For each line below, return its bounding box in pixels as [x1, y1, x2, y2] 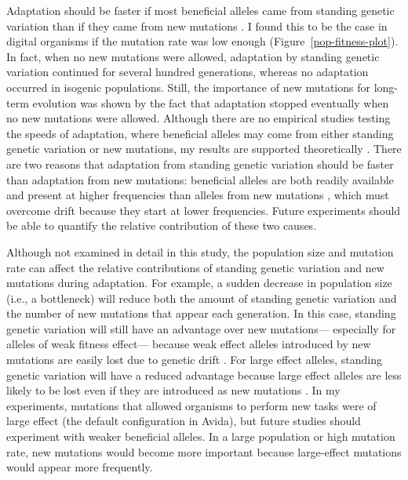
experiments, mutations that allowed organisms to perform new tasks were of [6, 397, 377, 413]
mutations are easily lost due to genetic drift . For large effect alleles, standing [6, 351, 383, 368]
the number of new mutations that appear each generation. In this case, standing [6, 305, 396, 322]
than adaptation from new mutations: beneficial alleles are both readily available [6, 171, 394, 187]
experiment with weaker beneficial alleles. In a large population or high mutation [6, 428, 395, 445]
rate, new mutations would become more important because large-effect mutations [6, 443, 402, 460]
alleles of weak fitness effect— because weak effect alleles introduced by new [6, 336, 371, 352]
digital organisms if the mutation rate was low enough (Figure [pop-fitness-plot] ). [6, 33, 399, 49]
